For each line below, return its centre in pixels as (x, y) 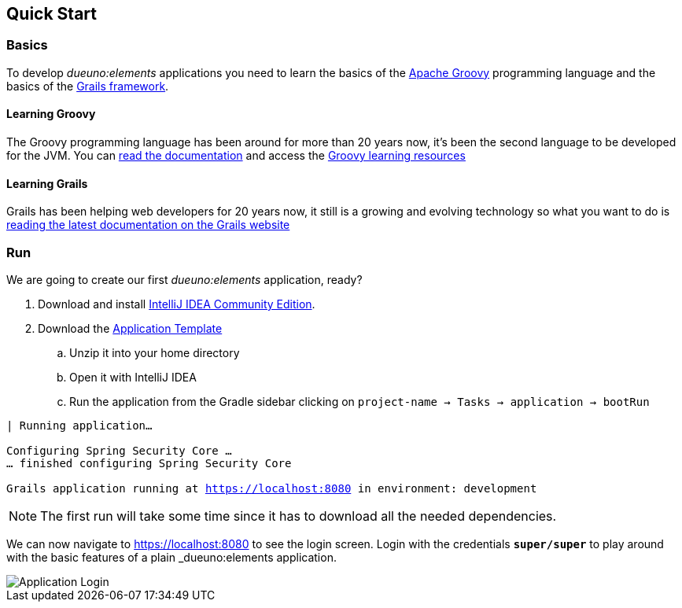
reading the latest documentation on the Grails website (148, 225)
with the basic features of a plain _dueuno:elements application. (171, 557)
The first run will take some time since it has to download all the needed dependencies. (299, 516)
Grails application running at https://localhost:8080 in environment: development (272, 488)
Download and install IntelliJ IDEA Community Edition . (177, 304)
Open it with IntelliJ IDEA (133, 377)
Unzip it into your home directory (155, 352)
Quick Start (52, 14)
